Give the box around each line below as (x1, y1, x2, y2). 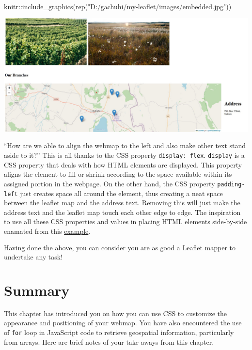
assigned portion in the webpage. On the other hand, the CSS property (4, 178, 215, 188)
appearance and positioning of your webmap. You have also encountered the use (4, 318, 242, 328)
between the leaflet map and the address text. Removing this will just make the (4, 198, 240, 208)
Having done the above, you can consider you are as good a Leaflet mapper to (4, 242, 236, 252)
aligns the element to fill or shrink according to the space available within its (4, 169, 232, 179)
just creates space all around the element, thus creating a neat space (20, 188, 223, 198)
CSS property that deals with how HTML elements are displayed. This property (4, 159, 242, 169)
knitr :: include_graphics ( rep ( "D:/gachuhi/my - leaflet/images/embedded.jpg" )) (4, 1, 232, 11)
